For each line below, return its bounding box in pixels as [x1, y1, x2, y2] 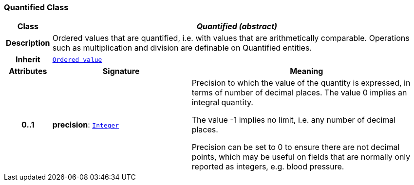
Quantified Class [4, 2, 69, 12]
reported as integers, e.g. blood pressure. [191, 162, 344, 172]
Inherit [15, 55, 40, 65]
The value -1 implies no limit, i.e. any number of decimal [191, 115, 396, 125]
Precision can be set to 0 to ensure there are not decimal [191, 142, 400, 152]
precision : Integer [52, 120, 119, 130]
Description [6, 38, 50, 48]
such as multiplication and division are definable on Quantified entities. [52, 43, 312, 53]
